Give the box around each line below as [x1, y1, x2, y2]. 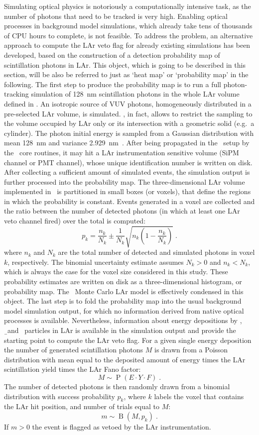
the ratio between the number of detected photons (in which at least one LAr [4, 206, 240, 216]
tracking [4, 89, 29, 99]
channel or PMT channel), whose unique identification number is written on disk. [4, 157, 253, 167]
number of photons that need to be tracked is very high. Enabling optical [4, 10, 228, 21]
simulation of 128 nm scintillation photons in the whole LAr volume [31, 89, 240, 99]
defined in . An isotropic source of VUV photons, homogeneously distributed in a [4, 98, 252, 109]
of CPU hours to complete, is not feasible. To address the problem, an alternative [4, 30, 253, 40]
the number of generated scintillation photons [4, 344, 143, 355]
